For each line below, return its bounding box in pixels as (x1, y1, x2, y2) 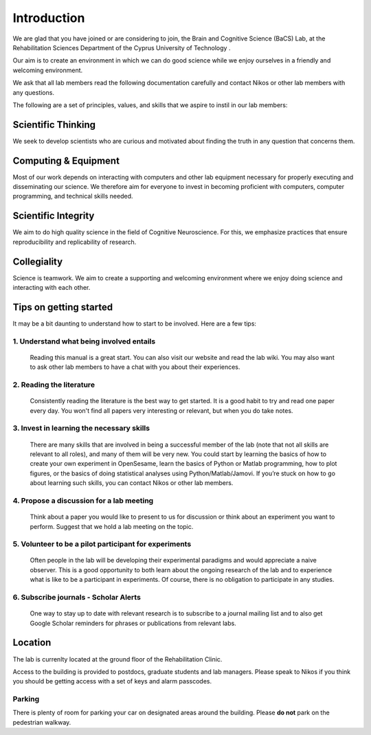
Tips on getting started (12, 301, 113, 313)
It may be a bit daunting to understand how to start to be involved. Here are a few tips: (12, 319, 257, 328)
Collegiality (12, 256, 63, 267)
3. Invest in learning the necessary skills (12, 423, 150, 433)
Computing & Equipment (12, 155, 120, 166)
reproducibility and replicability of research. (12, 238, 137, 246)
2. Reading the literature (12, 380, 95, 389)
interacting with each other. (12, 284, 91, 292)
